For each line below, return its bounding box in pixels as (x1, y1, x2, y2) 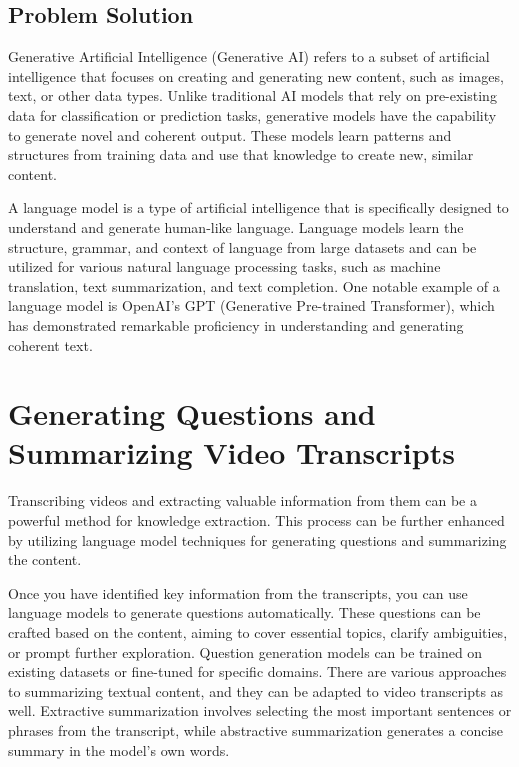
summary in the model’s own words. (8, 739, 230, 760)
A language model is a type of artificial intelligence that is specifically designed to (8, 197, 509, 218)
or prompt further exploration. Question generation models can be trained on (8, 641, 483, 662)
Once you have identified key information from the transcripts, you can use (8, 582, 468, 603)
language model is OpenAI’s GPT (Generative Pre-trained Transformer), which (8, 295, 495, 316)
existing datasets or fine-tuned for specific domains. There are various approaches (8, 661, 507, 682)
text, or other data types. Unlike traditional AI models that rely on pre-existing (8, 85, 497, 106)
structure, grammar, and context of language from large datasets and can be (8, 236, 477, 257)
